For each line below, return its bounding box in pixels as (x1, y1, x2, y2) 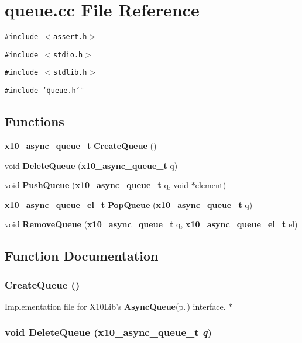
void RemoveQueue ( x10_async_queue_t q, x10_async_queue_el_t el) (5, 218, 298, 230)
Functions (5, 112, 64, 130)
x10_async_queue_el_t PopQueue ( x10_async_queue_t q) (5, 198, 253, 210)
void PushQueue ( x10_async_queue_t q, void (5, 179, 189, 191)
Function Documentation (5, 247, 159, 265)
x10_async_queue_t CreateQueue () (5, 139, 157, 151)
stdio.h (53, 50, 83, 59)
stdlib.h (53, 68, 87, 77)
